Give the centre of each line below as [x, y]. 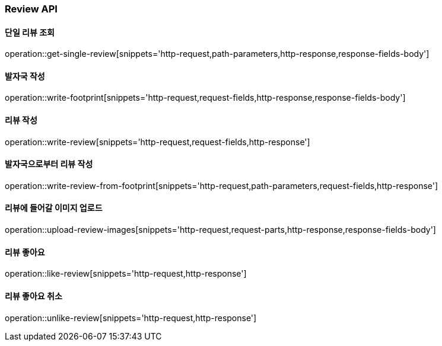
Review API [31, 9]
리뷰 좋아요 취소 [34, 296]
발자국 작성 [25, 76]
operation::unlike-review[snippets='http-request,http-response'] [131, 318]
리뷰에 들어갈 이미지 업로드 [54, 208]
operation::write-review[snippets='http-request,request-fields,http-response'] [158, 142]
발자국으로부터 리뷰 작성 [49, 164]
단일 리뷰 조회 [30, 32]
